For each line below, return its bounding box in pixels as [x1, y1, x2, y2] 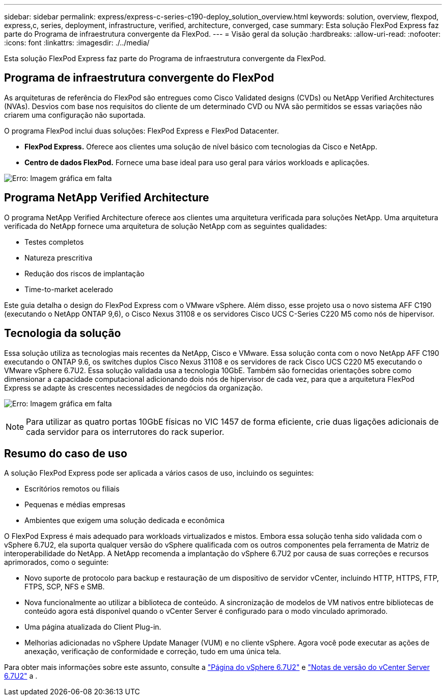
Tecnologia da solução [4, 327, 121, 340]
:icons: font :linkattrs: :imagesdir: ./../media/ [4, 38, 150, 47]
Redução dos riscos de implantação [24, 269, 145, 278]
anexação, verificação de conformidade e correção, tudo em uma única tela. [24, 647, 281, 656]
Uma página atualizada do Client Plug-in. [24, 623, 161, 632]
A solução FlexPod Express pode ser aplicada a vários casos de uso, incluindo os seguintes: [4, 469, 314, 478]
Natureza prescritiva [24, 253, 93, 262]
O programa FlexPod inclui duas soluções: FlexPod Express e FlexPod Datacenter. [4, 126, 279, 135]
